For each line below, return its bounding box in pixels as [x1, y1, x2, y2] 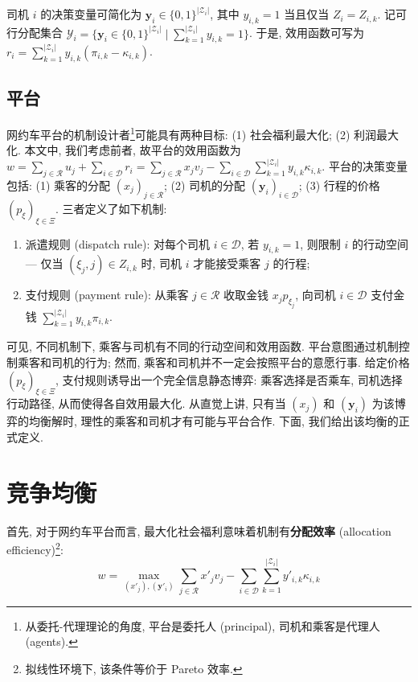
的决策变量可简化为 [40, 6, 142, 23]
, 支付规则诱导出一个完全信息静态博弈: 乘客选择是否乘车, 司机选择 [55, 371, 403, 388]
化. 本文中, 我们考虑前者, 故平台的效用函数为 [6, 142, 241, 158]
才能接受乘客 [193, 255, 261, 272]
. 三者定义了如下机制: [55, 199, 167, 216]
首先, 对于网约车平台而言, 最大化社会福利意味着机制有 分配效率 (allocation [6, 522, 391, 539]
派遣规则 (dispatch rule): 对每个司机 [25, 235, 210, 252]
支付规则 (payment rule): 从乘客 [25, 286, 189, 303]
